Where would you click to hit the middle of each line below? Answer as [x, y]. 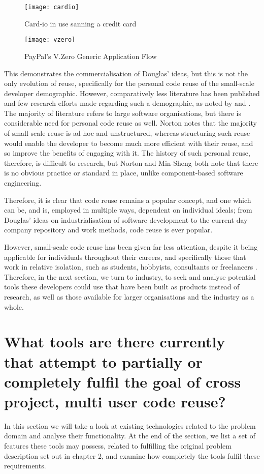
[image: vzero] [50, 40]
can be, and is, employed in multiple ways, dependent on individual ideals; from [128, 210]
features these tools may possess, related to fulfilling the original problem [118, 446]
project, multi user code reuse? [115, 401]
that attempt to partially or [103, 361]
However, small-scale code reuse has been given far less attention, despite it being [131, 247]
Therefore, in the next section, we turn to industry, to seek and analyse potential [130, 276]
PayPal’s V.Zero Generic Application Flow [91, 56]
